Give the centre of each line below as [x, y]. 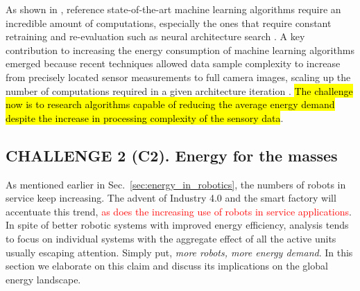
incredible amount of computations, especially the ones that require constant [169, 23]
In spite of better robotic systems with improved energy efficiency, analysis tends [177, 225]
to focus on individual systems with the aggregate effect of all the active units [171, 238]
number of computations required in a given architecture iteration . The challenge [179, 90]
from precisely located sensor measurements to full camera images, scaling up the [178, 77]
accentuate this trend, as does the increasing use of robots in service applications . [179, 211]
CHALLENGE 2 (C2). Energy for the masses [172, 155]
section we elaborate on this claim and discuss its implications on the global [167, 266]
